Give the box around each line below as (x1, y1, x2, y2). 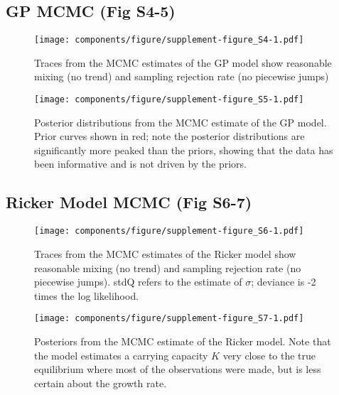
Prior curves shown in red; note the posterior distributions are (34, 129, 305, 144)
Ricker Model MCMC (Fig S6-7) (6, 191, 252, 213)
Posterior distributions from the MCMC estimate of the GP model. (34, 114, 327, 129)
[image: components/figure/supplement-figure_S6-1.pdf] (34, 226, 304, 237)
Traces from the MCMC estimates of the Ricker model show (34, 246, 296, 261)
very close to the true (222, 347, 316, 362)
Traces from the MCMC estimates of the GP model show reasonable (34, 55, 332, 70)
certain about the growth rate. (34, 375, 167, 390)
